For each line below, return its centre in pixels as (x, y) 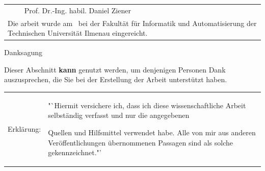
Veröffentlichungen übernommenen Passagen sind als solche (140, 142)
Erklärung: (24, 129)
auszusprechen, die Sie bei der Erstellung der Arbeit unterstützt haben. (116, 79)
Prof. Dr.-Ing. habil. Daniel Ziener (77, 10)
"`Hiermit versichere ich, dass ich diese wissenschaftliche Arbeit (147, 105)
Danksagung (23, 52)
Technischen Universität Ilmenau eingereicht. (78, 33)
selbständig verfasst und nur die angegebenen (119, 115)
